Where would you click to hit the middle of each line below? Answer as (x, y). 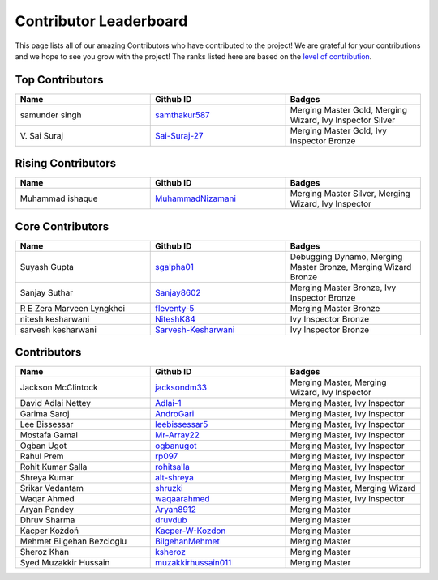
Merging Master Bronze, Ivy (343, 288)
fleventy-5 (175, 308)
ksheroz (171, 552)
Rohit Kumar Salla (54, 467)
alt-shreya (175, 478)
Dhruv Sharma (47, 520)
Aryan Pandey (47, 510)
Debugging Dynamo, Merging (346, 257)
